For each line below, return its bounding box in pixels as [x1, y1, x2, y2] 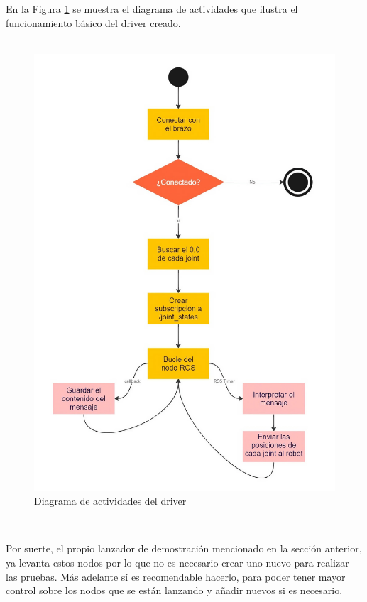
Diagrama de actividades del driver [34, 493, 187, 508]
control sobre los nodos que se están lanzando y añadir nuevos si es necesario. [6, 583, 343, 598]
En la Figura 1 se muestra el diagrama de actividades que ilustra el [6, 1, 298, 16]
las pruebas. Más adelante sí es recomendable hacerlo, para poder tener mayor [6, 569, 346, 584]
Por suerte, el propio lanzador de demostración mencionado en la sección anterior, [6, 541, 362, 556]
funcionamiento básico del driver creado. [6, 15, 181, 30]
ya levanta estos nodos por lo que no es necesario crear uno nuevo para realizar [6, 555, 349, 569]
